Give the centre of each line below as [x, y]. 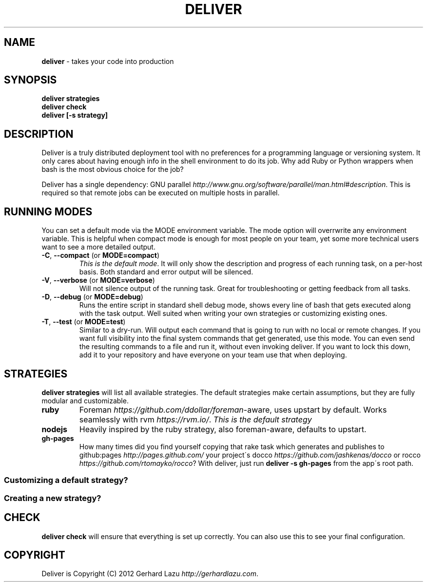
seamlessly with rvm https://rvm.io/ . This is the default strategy [195, 419]
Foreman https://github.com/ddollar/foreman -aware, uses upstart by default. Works [233, 409]
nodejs [55, 429]
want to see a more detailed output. [98, 247]
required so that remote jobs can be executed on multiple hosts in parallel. [161, 193]
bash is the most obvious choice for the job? [113, 169]
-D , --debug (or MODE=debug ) [92, 297]
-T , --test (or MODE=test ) [84, 322]
